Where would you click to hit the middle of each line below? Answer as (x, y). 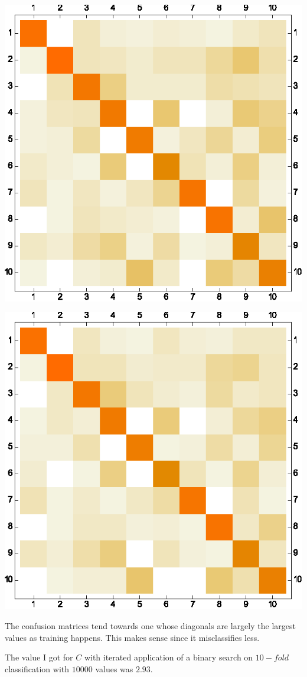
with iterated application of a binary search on (169, 657)
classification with (37, 668)
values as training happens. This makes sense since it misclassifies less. (132, 637)
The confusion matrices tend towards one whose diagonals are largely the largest (150, 625)
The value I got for (39, 657)
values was (114, 668)
